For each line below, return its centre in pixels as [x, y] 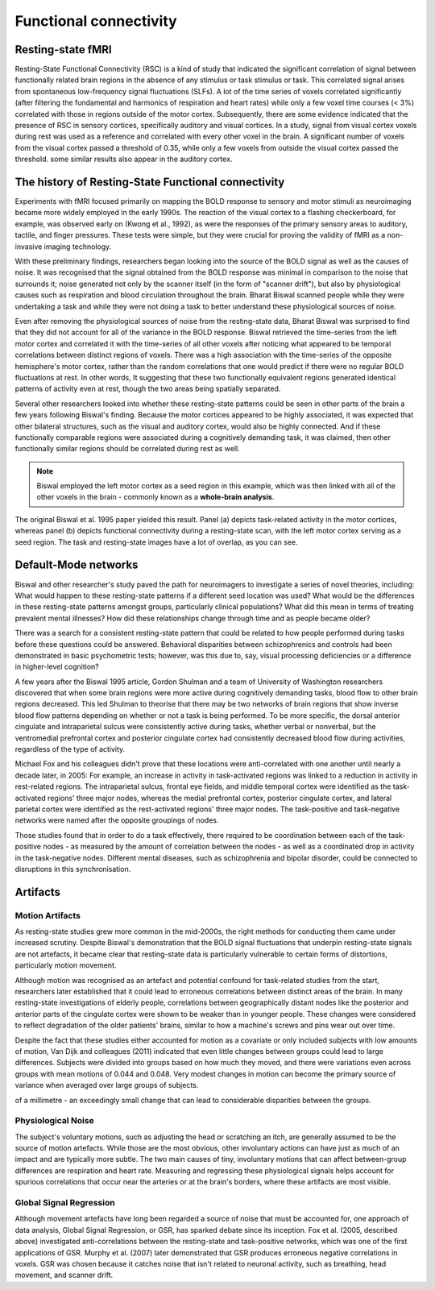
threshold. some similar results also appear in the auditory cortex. [124, 159]
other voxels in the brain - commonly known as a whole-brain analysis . [155, 497]
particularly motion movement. [66, 965]
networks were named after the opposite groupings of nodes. [117, 820]
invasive [29, 247]
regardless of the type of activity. [70, 749]
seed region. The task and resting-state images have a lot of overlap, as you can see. [156, 542]
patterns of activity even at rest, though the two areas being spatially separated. [148, 389]
